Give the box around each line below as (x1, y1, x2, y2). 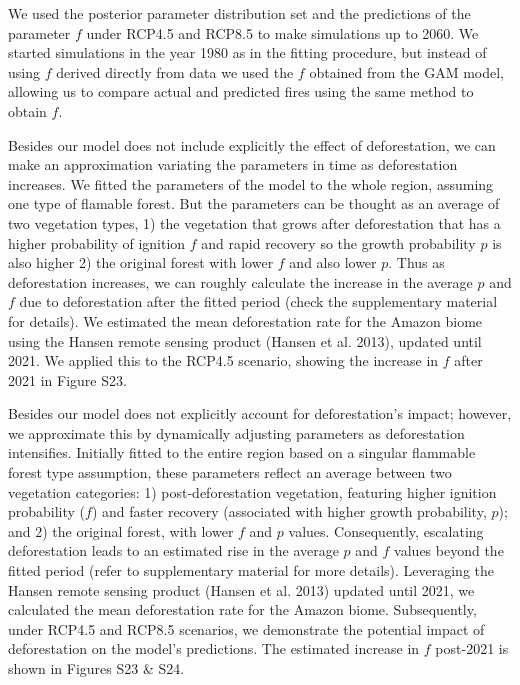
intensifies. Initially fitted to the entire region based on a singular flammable (8, 442, 476, 463)
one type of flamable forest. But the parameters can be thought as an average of (8, 193, 500, 214)
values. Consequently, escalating (288, 520, 484, 541)
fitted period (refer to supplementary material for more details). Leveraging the (8, 560, 495, 581)
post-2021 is (435, 638, 509, 659)
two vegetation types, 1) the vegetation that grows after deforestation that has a (8, 212, 501, 233)
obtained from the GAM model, (309, 61, 504, 82)
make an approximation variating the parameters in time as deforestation (8, 154, 458, 175)
